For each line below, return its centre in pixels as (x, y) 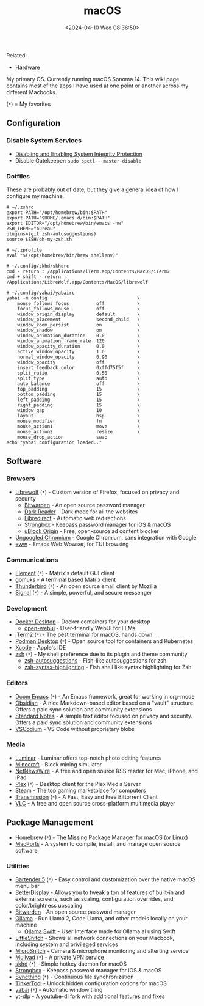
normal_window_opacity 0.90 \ (79, 357)
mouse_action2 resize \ (79, 431)
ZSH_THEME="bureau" (31, 229)
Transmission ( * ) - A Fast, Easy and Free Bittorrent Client (86, 797)
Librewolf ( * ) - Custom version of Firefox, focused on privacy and (97, 492)
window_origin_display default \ (79, 314)
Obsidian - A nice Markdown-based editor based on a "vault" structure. (105, 703)
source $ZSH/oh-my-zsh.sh (39, 239)
